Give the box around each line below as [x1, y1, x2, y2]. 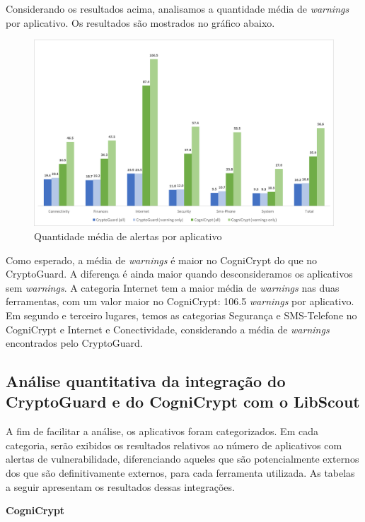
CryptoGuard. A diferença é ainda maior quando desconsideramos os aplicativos [6, 266, 353, 281]
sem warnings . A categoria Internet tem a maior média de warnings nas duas [6, 280, 340, 295]
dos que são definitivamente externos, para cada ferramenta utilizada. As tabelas [6, 465, 355, 480]
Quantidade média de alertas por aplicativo [34, 228, 222, 243]
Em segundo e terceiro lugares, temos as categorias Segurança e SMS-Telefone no [6, 307, 357, 322]
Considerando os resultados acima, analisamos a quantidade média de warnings [6, 1, 349, 16]
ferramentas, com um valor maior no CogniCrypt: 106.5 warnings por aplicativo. [6, 294, 354, 309]
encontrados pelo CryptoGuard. [6, 336, 143, 350]
